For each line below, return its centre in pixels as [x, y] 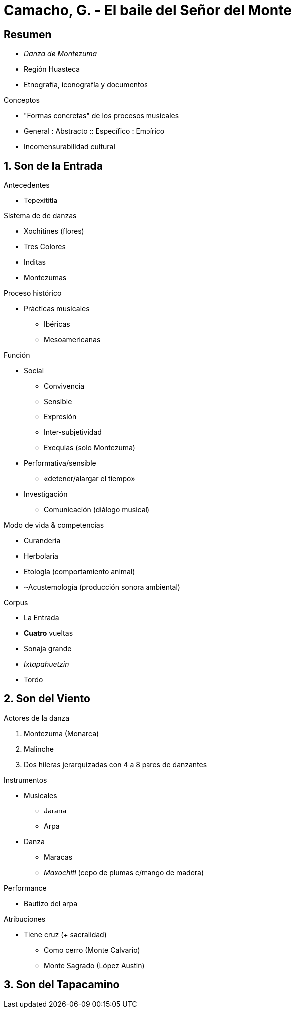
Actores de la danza [37, 718]
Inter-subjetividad [73, 432]
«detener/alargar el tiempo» [89, 479]
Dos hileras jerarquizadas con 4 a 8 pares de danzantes [116, 764]
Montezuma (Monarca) [62, 733]
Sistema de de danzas [40, 216]
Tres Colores [45, 247]
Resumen [28, 34]
